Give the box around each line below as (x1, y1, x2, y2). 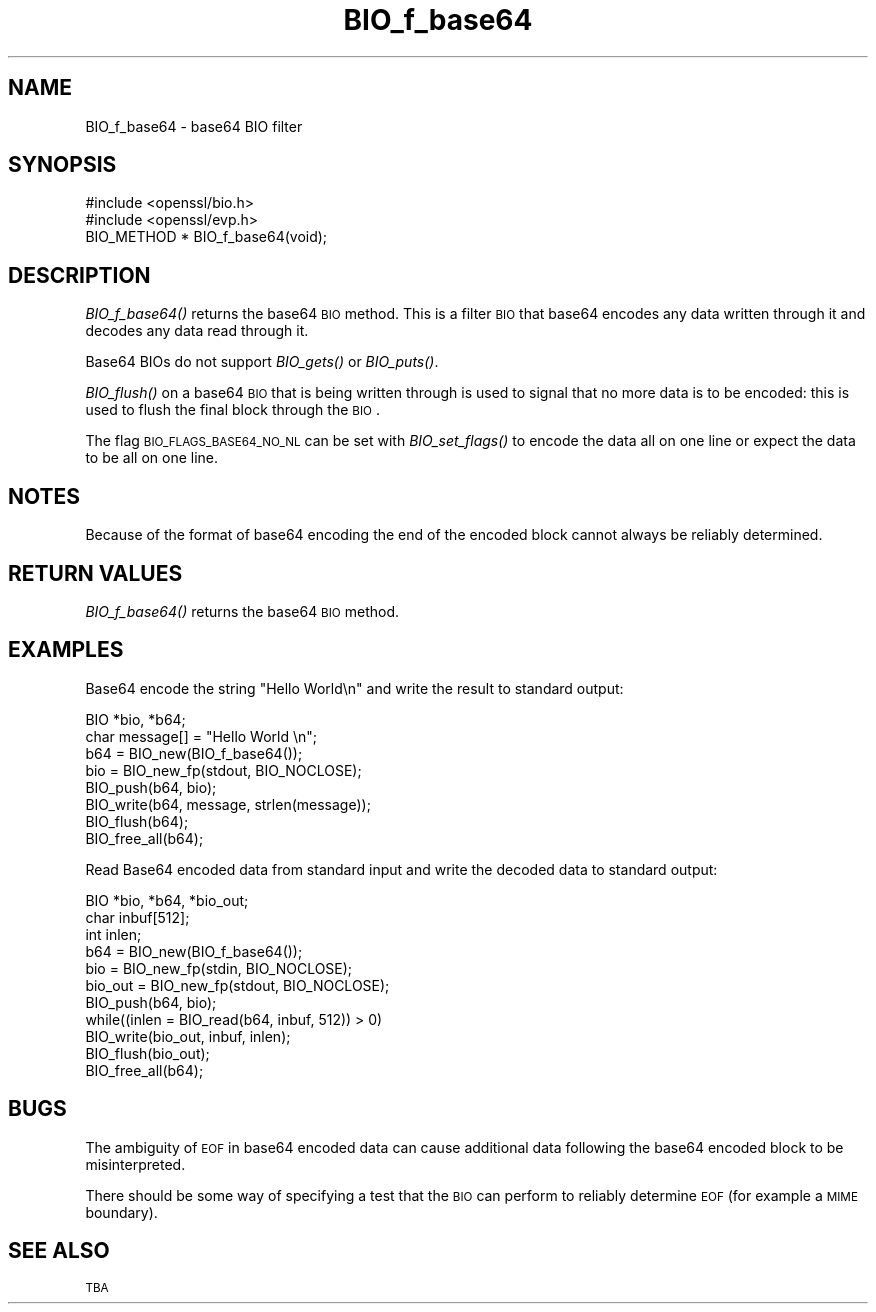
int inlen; (85, 925, 142, 943)
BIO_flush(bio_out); (85, 1044, 210, 1062)
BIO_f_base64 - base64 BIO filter (85, 117, 303, 135)
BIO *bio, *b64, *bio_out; (85, 891, 249, 909)
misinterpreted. (85, 1155, 186, 1173)
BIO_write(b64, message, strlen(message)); (85, 795, 371, 813)
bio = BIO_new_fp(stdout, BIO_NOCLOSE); (85, 761, 362, 779)
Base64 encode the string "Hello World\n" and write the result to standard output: (85, 679, 624, 697)
